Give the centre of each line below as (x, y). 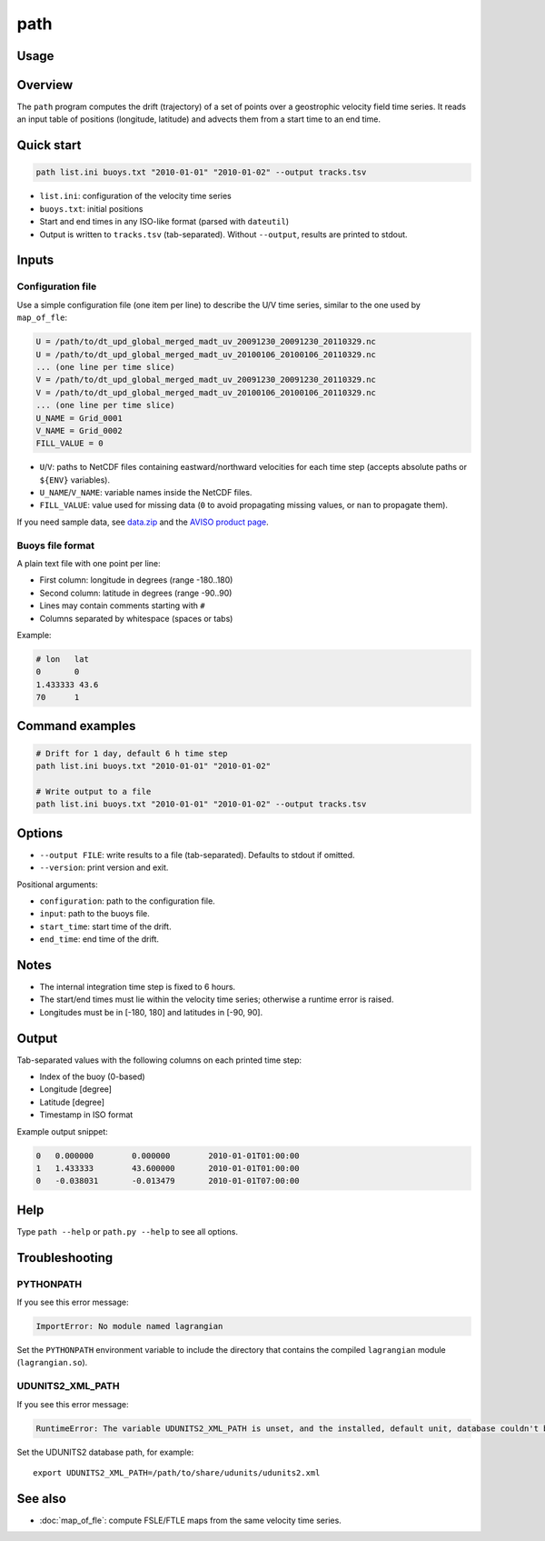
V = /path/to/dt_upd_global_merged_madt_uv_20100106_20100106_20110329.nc (206, 392)
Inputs (35, 260)
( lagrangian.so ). (52, 1363)
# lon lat (63, 659)
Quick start (49, 145)
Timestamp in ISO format (86, 1115)
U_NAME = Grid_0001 (79, 418)
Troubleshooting (65, 1258)
